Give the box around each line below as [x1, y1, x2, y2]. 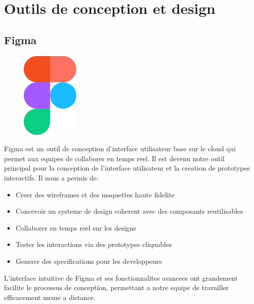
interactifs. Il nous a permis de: [4, 172, 99, 182]
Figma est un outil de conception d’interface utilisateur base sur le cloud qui [4, 143, 236, 154]
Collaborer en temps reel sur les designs [15, 222, 136, 233]
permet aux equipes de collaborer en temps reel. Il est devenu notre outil [4, 153, 225, 163]
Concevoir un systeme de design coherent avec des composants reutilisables [15, 206, 243, 216]
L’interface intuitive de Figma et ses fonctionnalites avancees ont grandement [4, 272, 238, 283]
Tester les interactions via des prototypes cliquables [15, 239, 172, 249]
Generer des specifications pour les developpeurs [15, 255, 162, 266]
